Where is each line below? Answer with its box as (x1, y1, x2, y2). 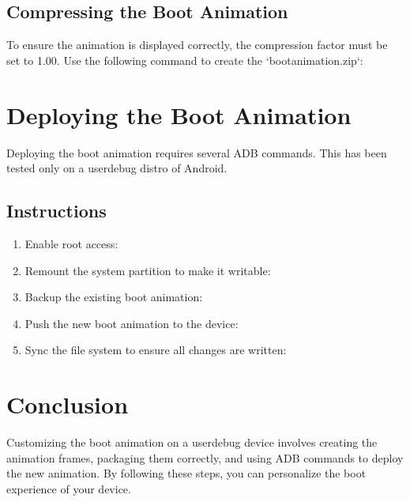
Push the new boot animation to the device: (24, 315, 239, 331)
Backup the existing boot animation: (24, 289, 203, 305)
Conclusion (6, 388, 129, 421)
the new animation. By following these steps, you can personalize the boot (6, 465, 367, 481)
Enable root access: (24, 235, 118, 251)
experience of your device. (6, 480, 131, 496)
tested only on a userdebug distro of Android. (6, 160, 228, 176)
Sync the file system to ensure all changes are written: (24, 342, 287, 358)
